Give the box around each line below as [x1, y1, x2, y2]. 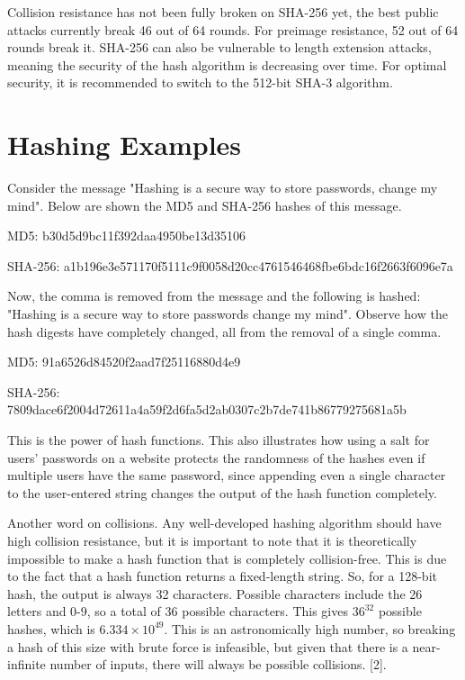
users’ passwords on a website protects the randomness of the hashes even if [7, 448, 425, 467]
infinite [7, 655, 46, 674]
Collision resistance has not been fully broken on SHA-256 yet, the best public [7, 3, 439, 21]
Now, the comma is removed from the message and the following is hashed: [7, 286, 421, 305]
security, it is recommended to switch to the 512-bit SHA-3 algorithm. [7, 73, 393, 92]
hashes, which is [7, 619, 95, 638]
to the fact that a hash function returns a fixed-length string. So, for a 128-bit [7, 567, 437, 585]
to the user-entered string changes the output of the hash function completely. [7, 483, 437, 502]
